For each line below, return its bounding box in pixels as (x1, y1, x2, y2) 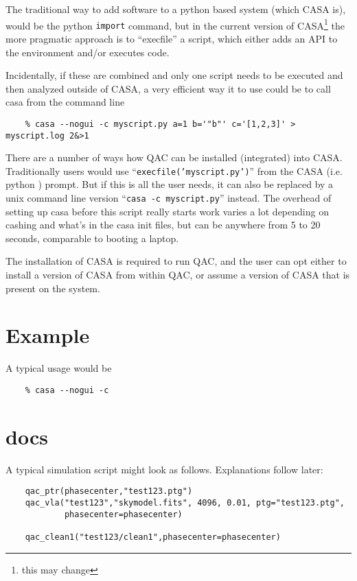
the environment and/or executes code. (5, 45, 170, 59)
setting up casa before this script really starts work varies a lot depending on (5, 204, 329, 218)
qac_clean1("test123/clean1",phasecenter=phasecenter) (25, 532, 281, 542)
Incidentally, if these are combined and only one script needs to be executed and (5, 68, 343, 82)
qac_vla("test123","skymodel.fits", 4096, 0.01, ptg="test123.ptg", (25, 498, 345, 508)
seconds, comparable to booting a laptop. (5, 230, 179, 245)
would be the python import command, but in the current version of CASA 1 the (5, 16, 345, 32)
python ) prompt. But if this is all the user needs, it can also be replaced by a (5, 177, 334, 191)
